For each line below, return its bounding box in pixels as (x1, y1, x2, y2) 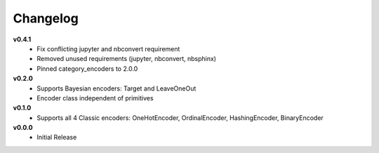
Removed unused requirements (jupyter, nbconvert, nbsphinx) (36, 55, 217, 63)
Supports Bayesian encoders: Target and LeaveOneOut (36, 84, 197, 93)
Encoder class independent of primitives (36, 93, 154, 102)
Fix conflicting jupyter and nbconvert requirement (36, 44, 180, 53)
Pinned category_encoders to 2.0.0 (36, 64, 138, 73)
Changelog (13, 11, 79, 26)
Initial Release (36, 133, 77, 142)
